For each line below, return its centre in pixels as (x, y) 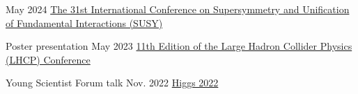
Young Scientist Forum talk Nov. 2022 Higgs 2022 (112, 83)
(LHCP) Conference (48, 59)
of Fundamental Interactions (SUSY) (84, 22)
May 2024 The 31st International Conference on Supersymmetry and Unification (178, 9)
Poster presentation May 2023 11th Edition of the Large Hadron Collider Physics (179, 46)
